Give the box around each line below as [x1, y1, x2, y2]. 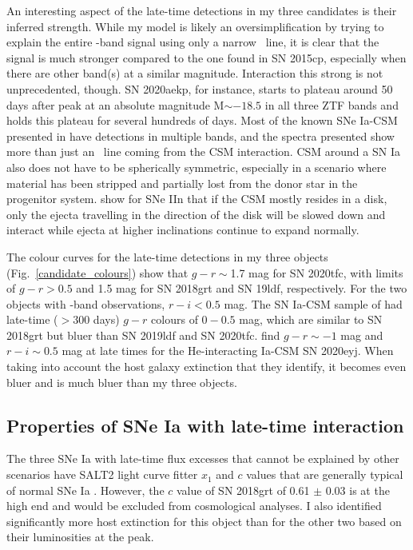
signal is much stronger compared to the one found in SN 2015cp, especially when [6, 49, 407, 66]
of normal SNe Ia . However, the [6, 481, 165, 498]
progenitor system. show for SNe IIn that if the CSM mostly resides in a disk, [6, 190, 387, 207]
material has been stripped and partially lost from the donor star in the [6, 174, 358, 191]
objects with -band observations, [6, 295, 165, 312]
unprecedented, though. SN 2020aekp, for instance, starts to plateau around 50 [6, 80, 393, 97]
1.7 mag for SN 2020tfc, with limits [230, 264, 403, 281]
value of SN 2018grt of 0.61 [177, 481, 310, 498]
